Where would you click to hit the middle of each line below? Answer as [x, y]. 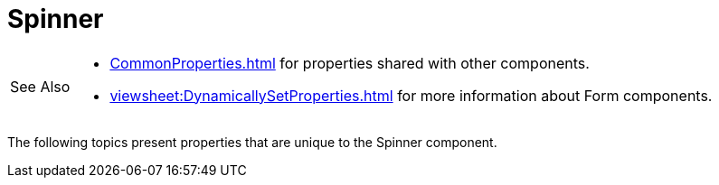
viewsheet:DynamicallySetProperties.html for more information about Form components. [411, 95]
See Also [40, 86]
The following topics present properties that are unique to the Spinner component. [252, 142]
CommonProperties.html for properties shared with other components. [350, 63]
